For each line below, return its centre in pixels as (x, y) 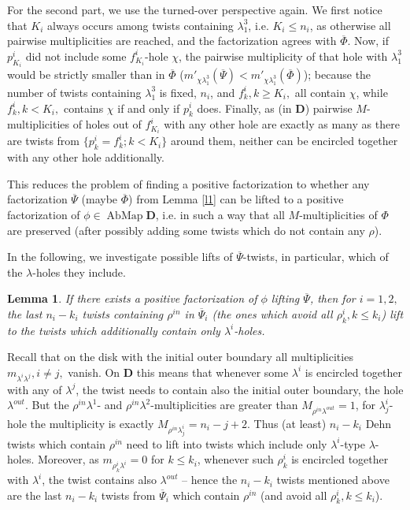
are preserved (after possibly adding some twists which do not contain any (186, 230)
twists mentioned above (333, 480)
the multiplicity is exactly (92, 424)
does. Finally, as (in (244, 108)
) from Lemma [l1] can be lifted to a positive (236, 199)
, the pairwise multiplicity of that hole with (283, 56)
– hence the (210, 480)
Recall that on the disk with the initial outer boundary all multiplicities (180, 357)
